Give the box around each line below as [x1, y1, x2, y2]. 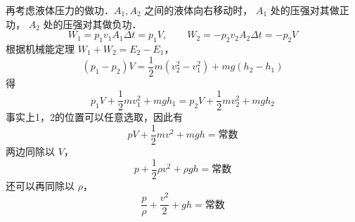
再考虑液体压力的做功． [6, 3, 114, 17]
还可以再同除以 [6, 178, 75, 192]
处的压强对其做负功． [43, 16, 142, 31]
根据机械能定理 [6, 41, 75, 55]
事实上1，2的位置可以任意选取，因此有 [6, 110, 183, 124]
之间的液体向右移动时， [144, 3, 253, 17]
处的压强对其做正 [270, 3, 349, 17]
